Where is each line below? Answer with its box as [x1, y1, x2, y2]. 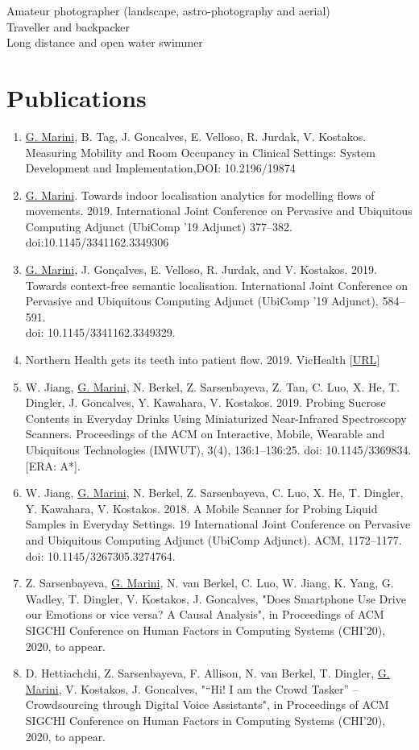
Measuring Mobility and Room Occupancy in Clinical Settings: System [25, 143, 375, 160]
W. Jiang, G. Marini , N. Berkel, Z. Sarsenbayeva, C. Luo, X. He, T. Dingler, [25, 484, 404, 501]
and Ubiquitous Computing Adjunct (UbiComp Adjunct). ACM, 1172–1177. [25, 531, 402, 548]
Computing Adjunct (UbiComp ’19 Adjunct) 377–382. [25, 218, 292, 234]
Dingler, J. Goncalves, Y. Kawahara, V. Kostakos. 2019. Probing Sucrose [25, 394, 386, 411]
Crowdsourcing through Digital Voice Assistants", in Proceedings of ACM [25, 696, 389, 713]
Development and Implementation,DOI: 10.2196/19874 [25, 160, 296, 176]
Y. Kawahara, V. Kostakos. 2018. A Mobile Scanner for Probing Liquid [25, 499, 378, 516]
